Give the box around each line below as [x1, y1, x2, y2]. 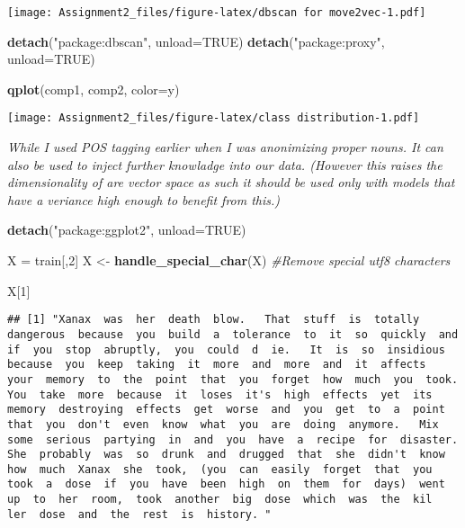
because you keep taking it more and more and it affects [7, 358, 426, 371]
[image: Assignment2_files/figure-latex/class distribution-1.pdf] [7, 112, 420, 125]
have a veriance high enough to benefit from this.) [7, 190, 281, 209]
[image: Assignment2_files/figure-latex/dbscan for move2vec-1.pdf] [7, 6, 426, 19]
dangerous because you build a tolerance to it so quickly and [7, 327, 459, 341]
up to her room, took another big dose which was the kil [7, 493, 433, 506]
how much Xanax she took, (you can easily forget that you [7, 462, 433, 476]
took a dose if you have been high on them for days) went [7, 478, 445, 491]
